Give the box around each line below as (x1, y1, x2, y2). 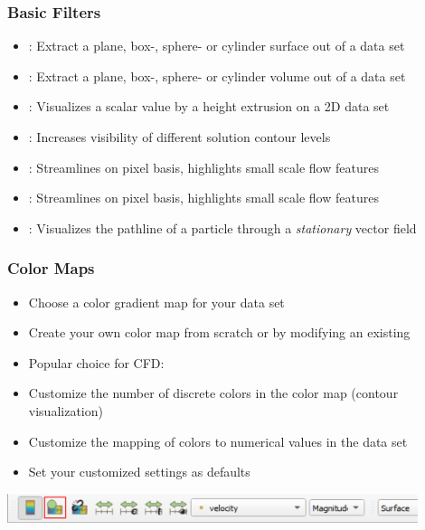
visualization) (28, 401, 103, 420)
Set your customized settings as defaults (28, 462, 250, 481)
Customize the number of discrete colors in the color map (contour (28, 383, 399, 402)
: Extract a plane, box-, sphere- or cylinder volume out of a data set (28, 66, 406, 85)
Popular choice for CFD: (28, 353, 165, 372)
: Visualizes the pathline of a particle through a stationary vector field (28, 218, 417, 237)
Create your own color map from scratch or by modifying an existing (28, 323, 411, 342)
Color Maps (7, 257, 95, 279)
